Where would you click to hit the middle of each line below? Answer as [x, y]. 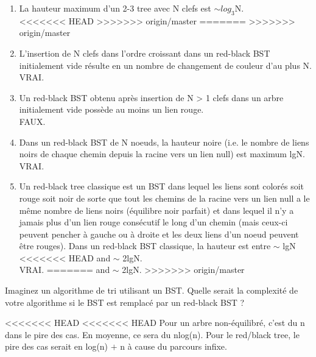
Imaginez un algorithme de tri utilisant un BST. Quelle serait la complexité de [152, 290]
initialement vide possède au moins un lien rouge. [111, 109]
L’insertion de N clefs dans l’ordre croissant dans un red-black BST [145, 53]
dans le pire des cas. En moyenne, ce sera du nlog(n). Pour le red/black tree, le [152, 334]
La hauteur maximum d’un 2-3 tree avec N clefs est [115, 8]
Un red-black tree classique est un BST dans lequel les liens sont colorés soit [162, 186]
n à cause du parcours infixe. [174, 346]
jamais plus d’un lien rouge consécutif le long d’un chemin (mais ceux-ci [153, 222]
